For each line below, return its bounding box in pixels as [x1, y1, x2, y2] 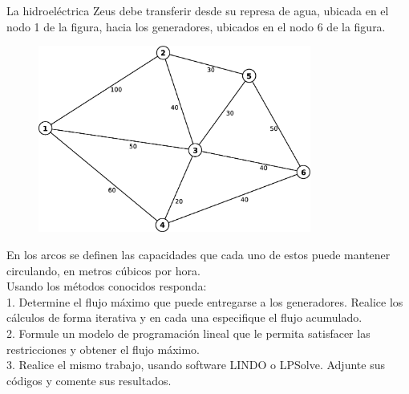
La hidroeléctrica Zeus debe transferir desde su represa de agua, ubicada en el [6, 2, 389, 18]
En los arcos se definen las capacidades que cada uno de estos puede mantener [6, 246, 391, 262]
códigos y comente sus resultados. [6, 372, 172, 388]
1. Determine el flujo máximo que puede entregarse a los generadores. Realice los [6, 293, 403, 310]
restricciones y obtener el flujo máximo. [6, 340, 200, 357]
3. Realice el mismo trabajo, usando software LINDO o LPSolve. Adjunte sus [6, 356, 385, 373]
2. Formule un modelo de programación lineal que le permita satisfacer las [6, 324, 371, 341]
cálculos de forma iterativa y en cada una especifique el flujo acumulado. [6, 309, 362, 326]
